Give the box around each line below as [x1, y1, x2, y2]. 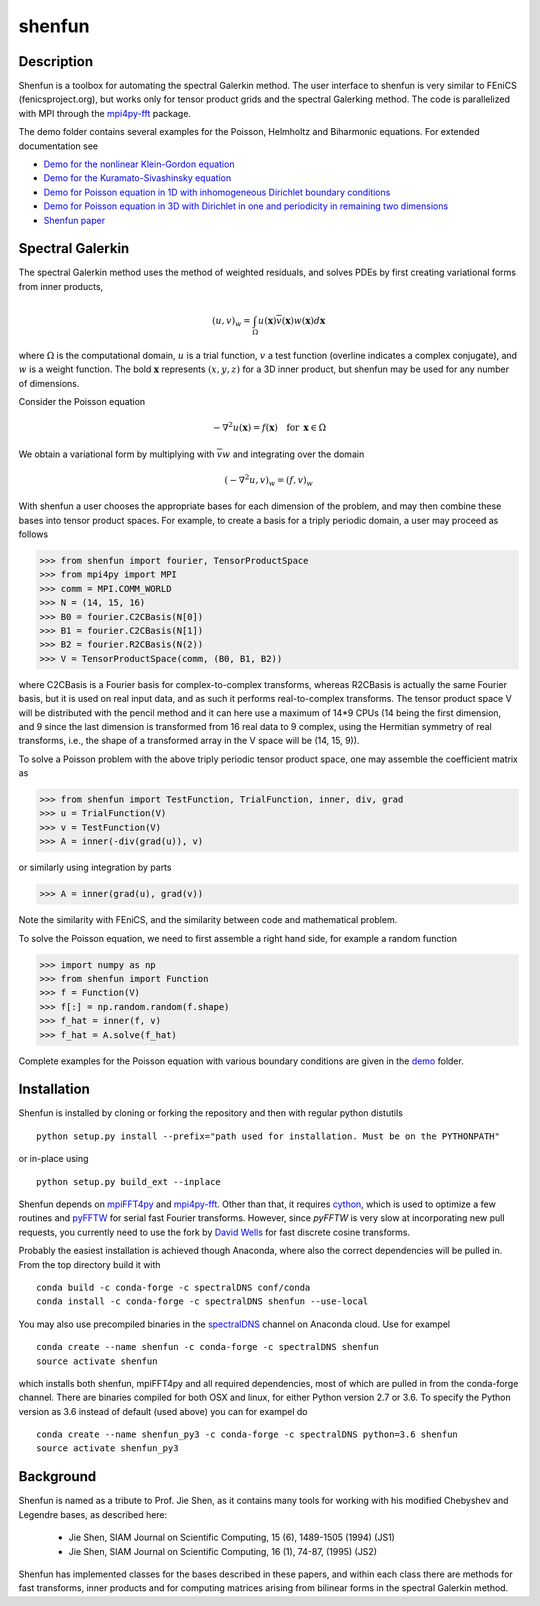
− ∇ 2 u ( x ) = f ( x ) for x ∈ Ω [213, 420, 327, 434]
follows [18, 528, 49, 540]
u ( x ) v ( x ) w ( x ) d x [258, 315, 326, 327]
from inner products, [18, 280, 104, 292]
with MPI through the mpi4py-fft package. [18, 107, 192, 119]
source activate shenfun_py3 [36, 1443, 179, 1454]
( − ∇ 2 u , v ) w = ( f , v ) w [224, 473, 314, 488]
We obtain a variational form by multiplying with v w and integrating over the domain [18, 448, 365, 460]
